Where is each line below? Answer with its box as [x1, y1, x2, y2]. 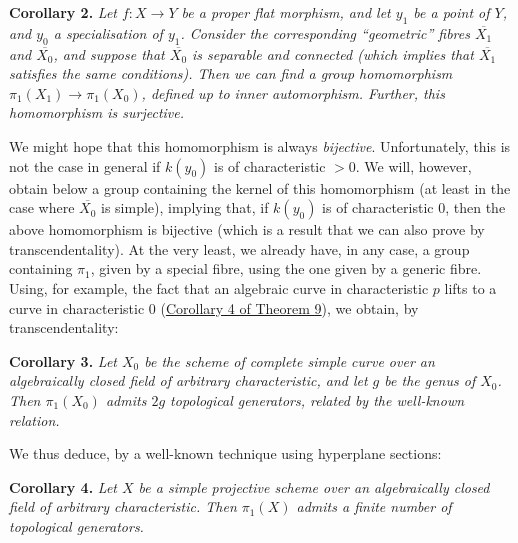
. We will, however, [355, 155, 472, 176]
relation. [9, 409, 60, 430]
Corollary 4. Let [9, 476, 117, 497]
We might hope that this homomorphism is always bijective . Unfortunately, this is [9, 135, 511, 156]
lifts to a [444, 277, 497, 298]
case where [9, 197, 75, 218]
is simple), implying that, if [101, 197, 269, 218]
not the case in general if [9, 155, 161, 176]
